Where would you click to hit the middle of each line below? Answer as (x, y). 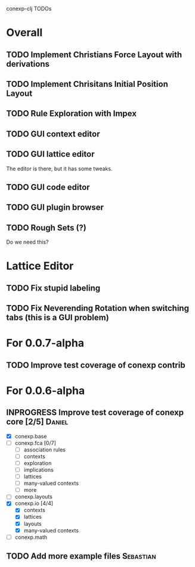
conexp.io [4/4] (34, 503)
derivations (28, 64)
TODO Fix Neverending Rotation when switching (98, 308)
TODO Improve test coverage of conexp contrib (96, 365)
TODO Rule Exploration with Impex (72, 113)
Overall (24, 33)
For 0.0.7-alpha (45, 343)
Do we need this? (27, 242)
